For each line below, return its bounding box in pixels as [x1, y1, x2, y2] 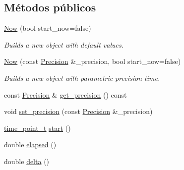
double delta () [4, 156, 50, 166]
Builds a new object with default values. [4, 39, 124, 50]
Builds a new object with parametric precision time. [4, 72, 160, 83]
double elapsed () [4, 139, 57, 150]
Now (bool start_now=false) [4, 23, 91, 33]
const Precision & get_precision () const [4, 89, 127, 100]
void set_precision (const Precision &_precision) [4, 106, 153, 116]
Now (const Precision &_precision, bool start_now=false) [4, 56, 181, 66]
